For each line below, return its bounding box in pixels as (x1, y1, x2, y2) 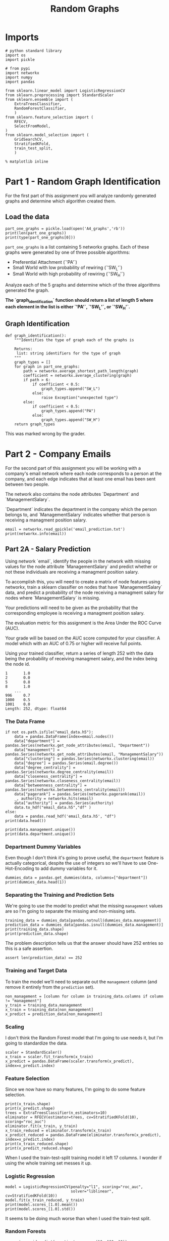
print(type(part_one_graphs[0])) (5, 235, 76, 240)
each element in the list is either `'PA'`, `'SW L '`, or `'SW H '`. (5, 304, 130, 311)
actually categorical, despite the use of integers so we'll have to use (5, 860, 147, 866)
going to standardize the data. (5, 1040, 68, 1046)
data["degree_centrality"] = (14, 765, 76, 770)
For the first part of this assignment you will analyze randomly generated (5, 192, 156, 198)
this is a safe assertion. (5, 945, 53, 952)
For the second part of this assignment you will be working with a (5, 465, 141, 471)
